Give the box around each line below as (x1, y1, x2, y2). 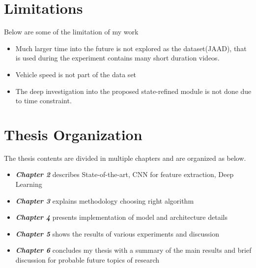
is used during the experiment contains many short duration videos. (15, 53, 220, 63)
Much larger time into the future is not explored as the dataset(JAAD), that (15, 43, 247, 53)
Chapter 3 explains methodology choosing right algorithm (15, 195, 194, 206)
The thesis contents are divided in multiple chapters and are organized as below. (4, 152, 246, 163)
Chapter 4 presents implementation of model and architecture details (15, 212, 228, 222)
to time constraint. (15, 95, 72, 106)
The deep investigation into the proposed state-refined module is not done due (15, 86, 252, 96)
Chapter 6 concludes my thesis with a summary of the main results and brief (15, 245, 252, 255)
